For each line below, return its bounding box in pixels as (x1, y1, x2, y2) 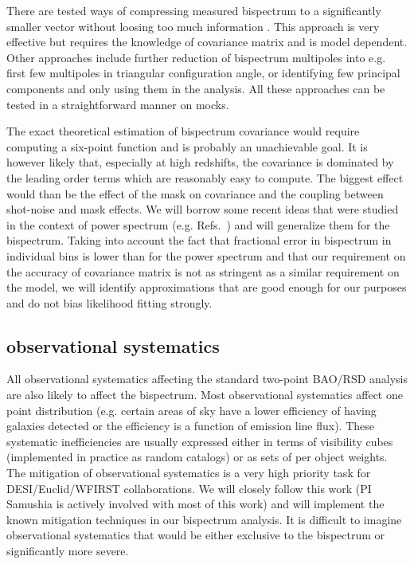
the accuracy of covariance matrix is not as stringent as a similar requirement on (6, 263, 400, 280)
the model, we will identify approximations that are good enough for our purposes (6, 279, 407, 296)
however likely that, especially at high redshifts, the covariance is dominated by (6, 154, 394, 170)
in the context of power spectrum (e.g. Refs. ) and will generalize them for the (6, 216, 390, 233)
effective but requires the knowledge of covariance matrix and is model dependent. (6, 33, 408, 50)
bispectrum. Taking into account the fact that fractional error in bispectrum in (6, 232, 392, 249)
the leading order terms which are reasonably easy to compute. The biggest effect (6, 169, 404, 186)
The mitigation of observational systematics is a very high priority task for (6, 464, 371, 481)
